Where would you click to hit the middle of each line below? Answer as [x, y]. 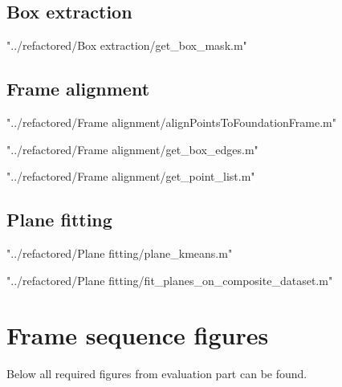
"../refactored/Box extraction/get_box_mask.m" [127, 45]
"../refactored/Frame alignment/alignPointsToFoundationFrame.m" [171, 122]
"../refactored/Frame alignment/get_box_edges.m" [132, 149]
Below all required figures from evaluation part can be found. [157, 374]
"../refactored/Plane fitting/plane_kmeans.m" [120, 253]
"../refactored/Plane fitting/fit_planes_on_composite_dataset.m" [170, 280]
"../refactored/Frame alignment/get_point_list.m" [131, 176]
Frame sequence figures [138, 335]
